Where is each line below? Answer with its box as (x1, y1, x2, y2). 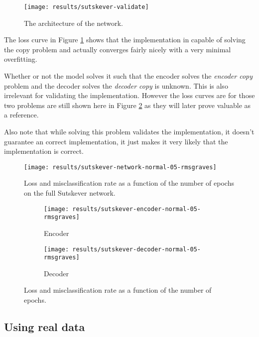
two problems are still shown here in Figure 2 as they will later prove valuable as (4, 100, 251, 110)
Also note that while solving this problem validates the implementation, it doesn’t (4, 126, 255, 136)
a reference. (4, 110, 39, 120)
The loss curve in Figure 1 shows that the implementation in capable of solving (4, 34, 246, 45)
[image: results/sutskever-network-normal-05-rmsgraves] (24, 163, 217, 171)
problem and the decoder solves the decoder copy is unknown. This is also (4, 80, 228, 91)
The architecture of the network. (24, 17, 123, 28)
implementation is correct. (4, 146, 84, 156)
